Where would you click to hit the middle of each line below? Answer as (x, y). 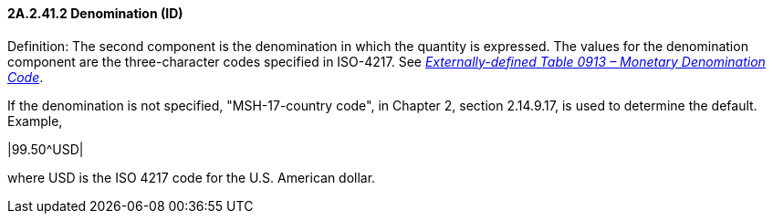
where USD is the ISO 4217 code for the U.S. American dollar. (192, 177)
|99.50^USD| (46, 149)
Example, (35, 121)
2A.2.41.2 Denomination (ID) (95, 13)
